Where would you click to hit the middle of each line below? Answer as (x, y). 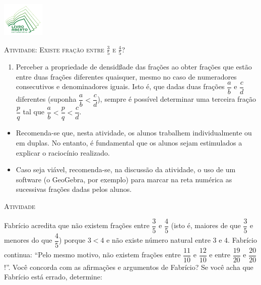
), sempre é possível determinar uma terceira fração (177, 99)
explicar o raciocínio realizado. (63, 152)
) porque (72, 240)
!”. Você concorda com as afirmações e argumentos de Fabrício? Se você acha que (129, 267)
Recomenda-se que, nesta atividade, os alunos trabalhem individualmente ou (134, 133)
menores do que (28, 240)
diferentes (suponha (46, 99)
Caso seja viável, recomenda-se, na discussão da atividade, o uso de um (126, 169)
